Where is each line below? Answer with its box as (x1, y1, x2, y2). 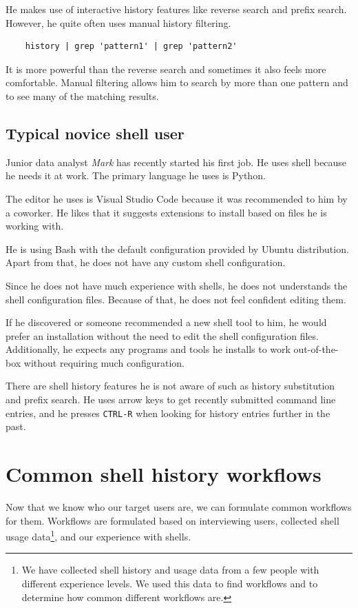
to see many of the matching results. (6, 88, 159, 103)
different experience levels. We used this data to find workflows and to (21, 576, 318, 591)
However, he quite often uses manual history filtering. (6, 15, 231, 30)
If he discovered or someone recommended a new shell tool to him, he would (6, 315, 327, 330)
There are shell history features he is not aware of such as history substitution (6, 378, 335, 393)
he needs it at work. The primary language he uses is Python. (6, 168, 266, 183)
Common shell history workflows (6, 460, 322, 488)
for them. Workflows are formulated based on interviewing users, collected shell (6, 513, 339, 527)
